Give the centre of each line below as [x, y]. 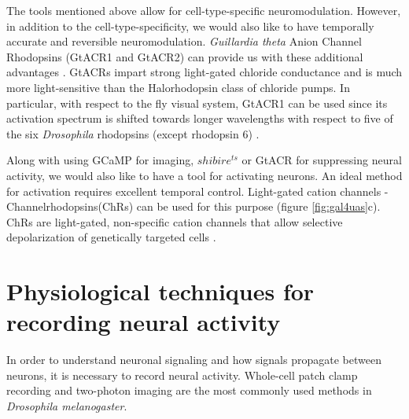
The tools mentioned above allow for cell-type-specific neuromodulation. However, [204, 10]
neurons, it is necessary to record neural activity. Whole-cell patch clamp [182, 375]
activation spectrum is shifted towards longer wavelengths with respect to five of [200, 118]
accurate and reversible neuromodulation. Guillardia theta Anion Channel [184, 41]
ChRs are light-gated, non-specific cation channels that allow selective [175, 221]
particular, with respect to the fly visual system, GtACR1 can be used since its [197, 103]
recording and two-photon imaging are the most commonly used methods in [189, 390]
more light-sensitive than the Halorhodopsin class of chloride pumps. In [178, 87]
